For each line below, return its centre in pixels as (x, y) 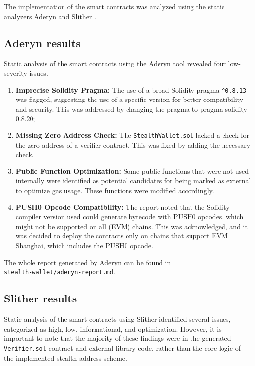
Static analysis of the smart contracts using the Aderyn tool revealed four (115, 63)
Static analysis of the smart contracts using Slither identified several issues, (117, 319)
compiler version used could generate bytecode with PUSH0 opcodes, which (129, 216)
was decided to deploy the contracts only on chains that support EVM (122, 236)
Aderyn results (42, 43)
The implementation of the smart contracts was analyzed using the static (114, 6)
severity (16, 73)
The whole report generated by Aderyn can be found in (88, 262)
